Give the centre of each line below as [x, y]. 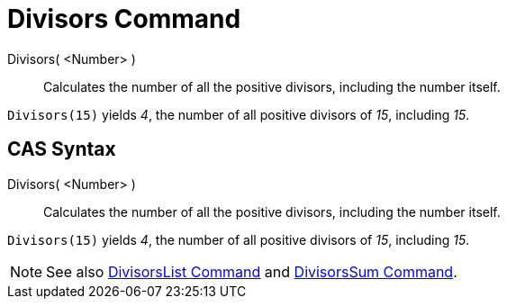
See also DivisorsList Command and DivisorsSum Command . [252, 271]
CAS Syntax [62, 149]
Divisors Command [124, 19]
